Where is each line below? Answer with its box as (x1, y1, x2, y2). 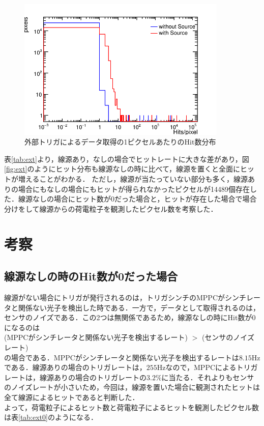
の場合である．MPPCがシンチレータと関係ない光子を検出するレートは (4, 352, 239, 362)
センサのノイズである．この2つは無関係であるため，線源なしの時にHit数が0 (4, 312, 256, 323)
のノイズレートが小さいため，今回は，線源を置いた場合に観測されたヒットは (4, 382, 260, 392)
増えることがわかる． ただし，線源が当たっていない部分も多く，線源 (18, 174, 248, 184)
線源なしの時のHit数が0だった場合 (4, 268, 178, 284)
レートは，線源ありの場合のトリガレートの (4, 372, 146, 382)
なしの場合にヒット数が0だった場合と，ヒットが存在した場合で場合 (32, 193, 257, 204)
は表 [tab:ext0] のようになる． (4, 412, 98, 422)
